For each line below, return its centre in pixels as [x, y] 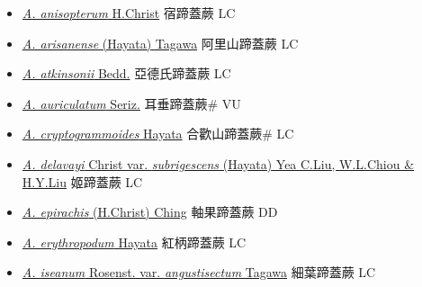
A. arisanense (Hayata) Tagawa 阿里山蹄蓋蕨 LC [160, 43]
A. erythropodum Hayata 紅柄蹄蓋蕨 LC [134, 242]
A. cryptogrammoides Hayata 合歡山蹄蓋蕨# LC [158, 134]
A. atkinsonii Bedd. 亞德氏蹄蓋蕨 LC [126, 73]
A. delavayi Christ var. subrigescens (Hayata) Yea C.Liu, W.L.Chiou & [218, 163]
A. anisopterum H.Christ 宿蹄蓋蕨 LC [129, 13]
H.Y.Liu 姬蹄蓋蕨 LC [82, 181]
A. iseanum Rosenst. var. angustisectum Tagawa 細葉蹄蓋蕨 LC [199, 272]
